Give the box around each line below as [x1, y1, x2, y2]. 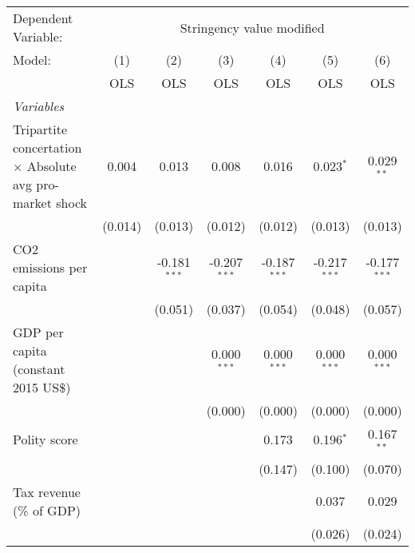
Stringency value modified [180, 18, 325, 37]
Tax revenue [13, 482, 81, 501]
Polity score [13, 430, 78, 449]
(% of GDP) [13, 500, 81, 519]
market [13, 193, 52, 212]
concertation [13, 138, 82, 157]
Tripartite [13, 120, 68, 138]
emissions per [13, 258, 88, 276]
